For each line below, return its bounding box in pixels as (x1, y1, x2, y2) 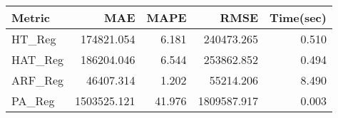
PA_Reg (11, 92, 55, 109)
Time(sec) (270, 9, 327, 26)
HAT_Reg (11, 51, 64, 68)
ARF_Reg (11, 72, 64, 88)
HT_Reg (11, 31, 56, 47)
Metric (11, 9, 50, 26)
